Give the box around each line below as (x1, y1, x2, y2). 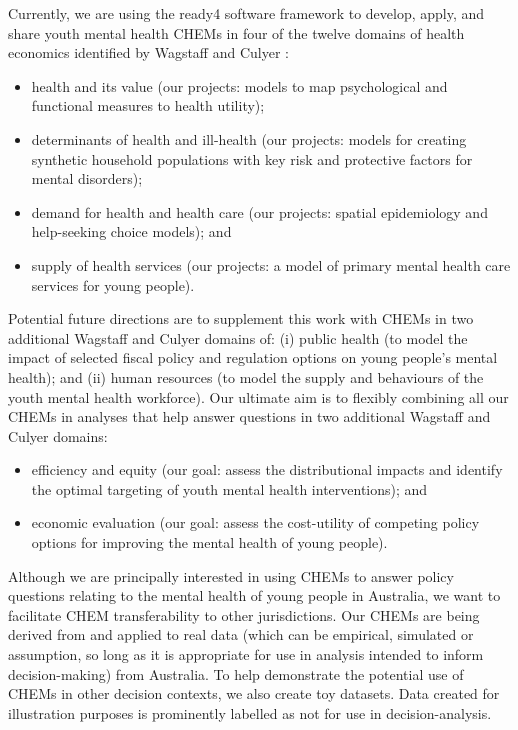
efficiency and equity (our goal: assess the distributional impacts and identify (31, 459, 503, 480)
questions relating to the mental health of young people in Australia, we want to (8, 585, 501, 606)
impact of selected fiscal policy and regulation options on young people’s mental (8, 347, 498, 368)
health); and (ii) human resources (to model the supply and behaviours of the (8, 366, 484, 387)
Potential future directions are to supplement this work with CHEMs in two (8, 308, 474, 329)
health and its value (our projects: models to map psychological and (31, 75, 448, 96)
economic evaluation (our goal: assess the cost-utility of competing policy (31, 512, 480, 533)
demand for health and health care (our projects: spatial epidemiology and (31, 201, 488, 222)
